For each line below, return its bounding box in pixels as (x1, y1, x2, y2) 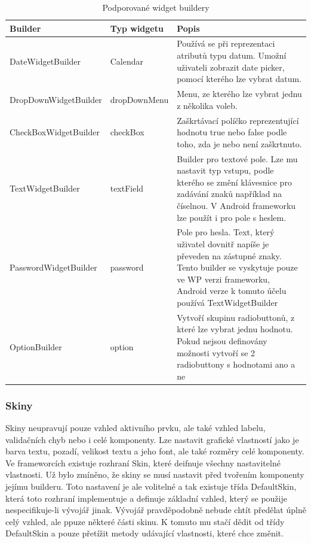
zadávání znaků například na (177, 187, 282, 200)
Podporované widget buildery (102, 1, 210, 13)
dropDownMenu (110, 93, 169, 105)
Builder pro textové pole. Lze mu (177, 152, 298, 165)
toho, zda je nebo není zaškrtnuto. (177, 137, 302, 150)
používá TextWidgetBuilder (177, 296, 278, 308)
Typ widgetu (110, 22, 164, 34)
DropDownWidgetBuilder (10, 93, 102, 105)
